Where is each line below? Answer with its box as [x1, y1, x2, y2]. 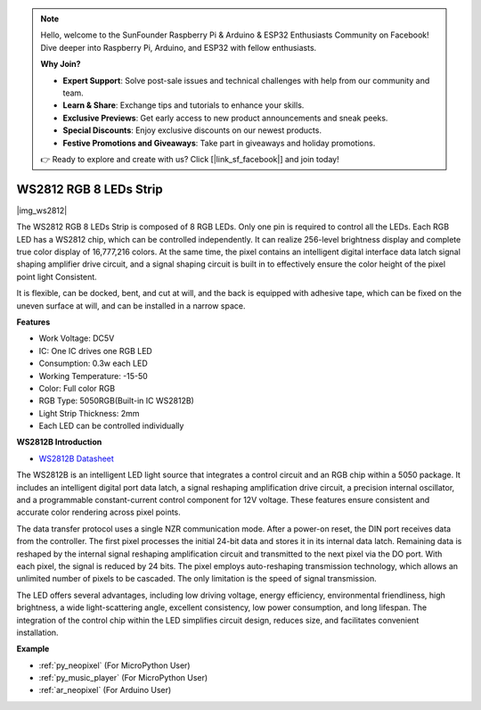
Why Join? [40, 59, 81, 70]
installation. [16, 627, 59, 638]
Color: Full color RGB [38, 383, 116, 393]
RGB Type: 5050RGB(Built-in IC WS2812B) [38, 395, 195, 406]
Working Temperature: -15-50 [38, 370, 149, 381]
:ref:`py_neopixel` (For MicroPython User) [38, 660, 191, 671]
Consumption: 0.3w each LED [38, 358, 148, 369]
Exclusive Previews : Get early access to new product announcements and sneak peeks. [62, 112, 388, 123]
